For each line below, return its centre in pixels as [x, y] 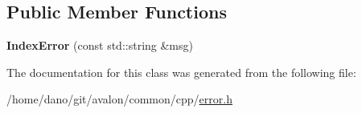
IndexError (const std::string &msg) [100, 45]
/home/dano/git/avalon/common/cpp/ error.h [119, 99]
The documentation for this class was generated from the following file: [181, 72]
